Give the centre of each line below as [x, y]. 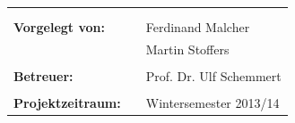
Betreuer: [43, 75]
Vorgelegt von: [59, 26]
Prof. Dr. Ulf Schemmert [213, 75]
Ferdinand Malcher [198, 26]
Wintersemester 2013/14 [213, 102]
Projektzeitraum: [67, 102]
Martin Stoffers [187, 49]
